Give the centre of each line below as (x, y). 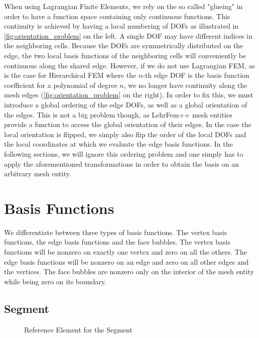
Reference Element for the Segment (78, 329)
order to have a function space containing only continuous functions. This (117, 16)
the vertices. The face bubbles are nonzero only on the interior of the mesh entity (129, 271)
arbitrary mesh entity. (38, 174)
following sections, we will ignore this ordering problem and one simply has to (124, 153)
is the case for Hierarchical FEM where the (70, 75)
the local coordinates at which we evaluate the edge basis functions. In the (118, 144)
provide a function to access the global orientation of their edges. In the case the (128, 124)
